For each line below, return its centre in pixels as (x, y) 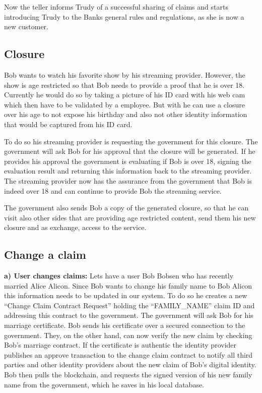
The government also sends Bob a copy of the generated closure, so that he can (126, 208)
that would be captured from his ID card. (68, 124)
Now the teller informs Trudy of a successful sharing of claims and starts (116, 7)
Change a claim (45, 255)
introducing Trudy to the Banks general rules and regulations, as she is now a (124, 16)
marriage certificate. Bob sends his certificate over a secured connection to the (125, 325)
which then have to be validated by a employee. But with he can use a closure (124, 104)
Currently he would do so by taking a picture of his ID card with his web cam (125, 95)
